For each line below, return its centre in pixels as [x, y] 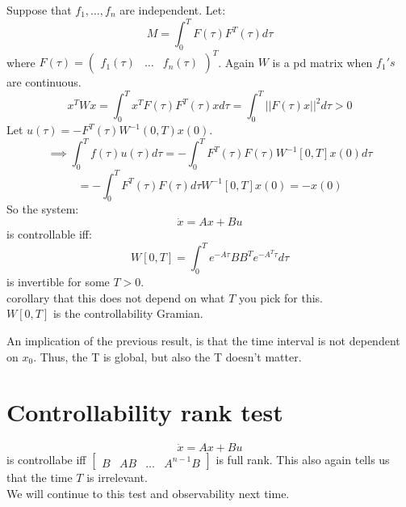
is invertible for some [58, 282]
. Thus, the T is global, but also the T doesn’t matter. [167, 356]
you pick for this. [281, 297]
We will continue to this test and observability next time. [148, 494]
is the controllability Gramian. [128, 313]
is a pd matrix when [322, 62]
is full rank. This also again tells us [303, 460]
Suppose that [39, 10]
